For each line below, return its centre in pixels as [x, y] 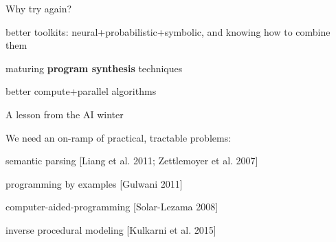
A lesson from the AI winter [65, 114]
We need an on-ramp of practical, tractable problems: [119, 137]
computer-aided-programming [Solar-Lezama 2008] [112, 207]
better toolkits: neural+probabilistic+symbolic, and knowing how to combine [168, 31]
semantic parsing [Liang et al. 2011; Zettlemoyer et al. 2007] [132, 161]
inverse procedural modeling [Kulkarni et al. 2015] [111, 229]
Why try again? [39, 8]
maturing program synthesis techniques [94, 68]
